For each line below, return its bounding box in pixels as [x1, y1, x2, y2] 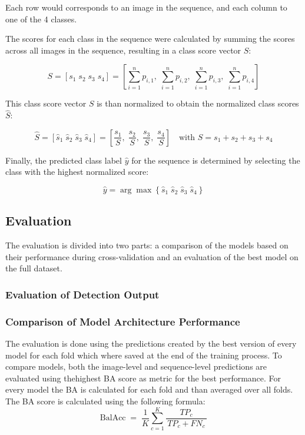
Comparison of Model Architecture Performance [5, 314, 240, 328]
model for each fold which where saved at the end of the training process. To [5, 348, 282, 361]
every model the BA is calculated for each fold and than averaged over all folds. [5, 383, 293, 396]
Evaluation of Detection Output [5, 287, 160, 301]
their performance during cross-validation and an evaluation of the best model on [5, 250, 299, 263]
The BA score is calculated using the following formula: [5, 394, 205, 407]
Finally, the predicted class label [5, 154, 122, 166]
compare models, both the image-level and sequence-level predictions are [5, 360, 267, 373]
